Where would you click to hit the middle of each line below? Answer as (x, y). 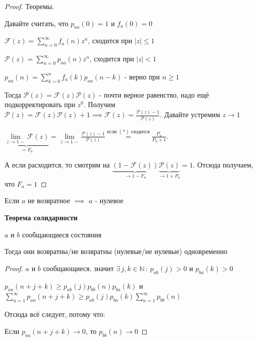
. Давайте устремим (190, 114)
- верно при (142, 76)
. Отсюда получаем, (223, 164)
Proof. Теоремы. (29, 6)
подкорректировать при (40, 104)
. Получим (100, 104)
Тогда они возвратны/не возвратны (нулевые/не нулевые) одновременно (116, 251)
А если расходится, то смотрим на (57, 164)
